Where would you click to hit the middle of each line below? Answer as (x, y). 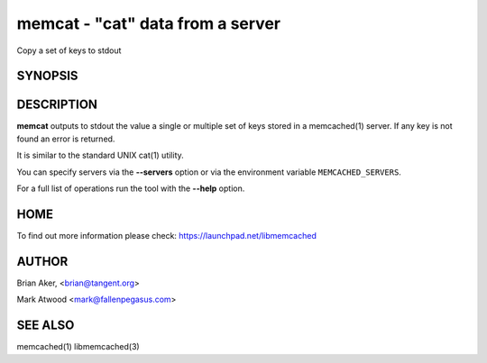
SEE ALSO (46, 326)
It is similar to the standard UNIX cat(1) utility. (100, 155)
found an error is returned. (66, 139)
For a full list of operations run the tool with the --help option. (131, 188)
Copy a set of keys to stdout (69, 50)
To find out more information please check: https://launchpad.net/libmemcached (167, 235)
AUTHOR (42, 261)
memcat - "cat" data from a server (149, 23)
